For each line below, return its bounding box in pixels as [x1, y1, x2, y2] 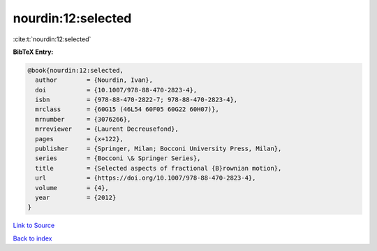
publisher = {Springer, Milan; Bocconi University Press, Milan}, [35, 145, 282, 153]
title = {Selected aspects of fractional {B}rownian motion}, [35, 164, 282, 172]
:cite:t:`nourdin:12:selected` [13, 35, 91, 43]
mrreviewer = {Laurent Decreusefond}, [35, 125, 179, 133]
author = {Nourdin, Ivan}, [35, 76, 154, 84]
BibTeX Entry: [13, 48, 54, 56]
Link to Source [13, 221, 55, 230]
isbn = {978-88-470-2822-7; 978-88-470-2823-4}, [35, 96, 238, 104]
